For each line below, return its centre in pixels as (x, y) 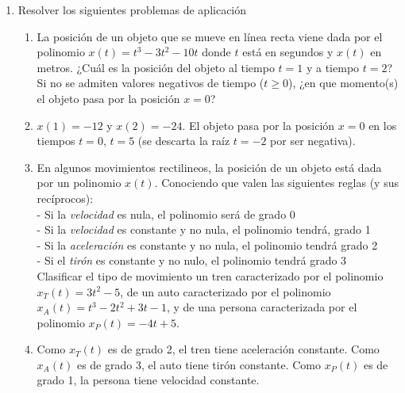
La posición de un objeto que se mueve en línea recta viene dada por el (210, 36)
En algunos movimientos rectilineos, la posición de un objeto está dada (209, 167)
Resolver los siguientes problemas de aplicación (132, 10)
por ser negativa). (313, 141)
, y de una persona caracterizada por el (262, 307)
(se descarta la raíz (184, 141)
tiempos (56, 141)
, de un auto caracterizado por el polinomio (226, 291)
